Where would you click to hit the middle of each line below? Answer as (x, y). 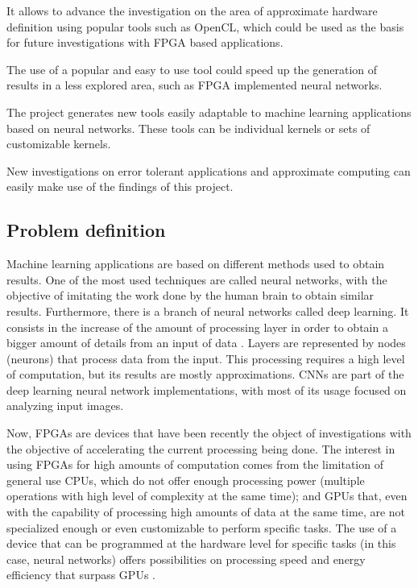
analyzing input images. (65, 406)
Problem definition (86, 230)
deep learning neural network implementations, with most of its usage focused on (207, 389)
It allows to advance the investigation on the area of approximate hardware (192, 10)
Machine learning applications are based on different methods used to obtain (196, 264)
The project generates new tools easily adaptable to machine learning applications (209, 112)
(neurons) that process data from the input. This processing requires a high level (206, 358)
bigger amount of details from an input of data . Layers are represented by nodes (206, 343)
